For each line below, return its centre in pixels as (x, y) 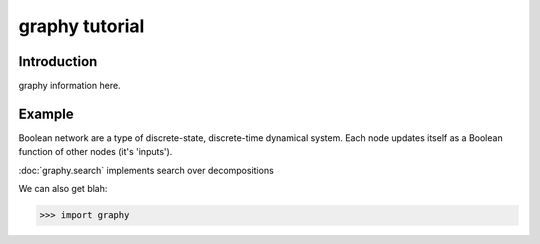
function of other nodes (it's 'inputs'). (95, 152)
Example (46, 113)
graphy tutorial (81, 26)
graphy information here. (69, 86)
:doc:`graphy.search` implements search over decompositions (146, 170)
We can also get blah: (63, 189)
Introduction (58, 61)
